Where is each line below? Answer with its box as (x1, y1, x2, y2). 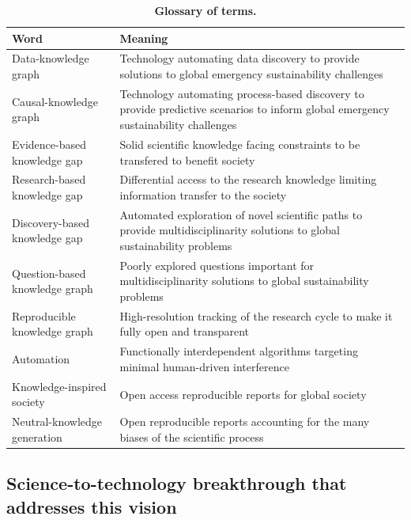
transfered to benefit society (119, 151, 255, 168)
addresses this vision (6, 494, 177, 518)
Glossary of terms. (154, 2, 257, 18)
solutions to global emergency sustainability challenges (119, 66, 383, 82)
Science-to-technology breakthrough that (6, 471, 347, 495)
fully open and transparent (119, 323, 250, 340)
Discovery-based (12, 214, 89, 230)
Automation (12, 351, 70, 367)
